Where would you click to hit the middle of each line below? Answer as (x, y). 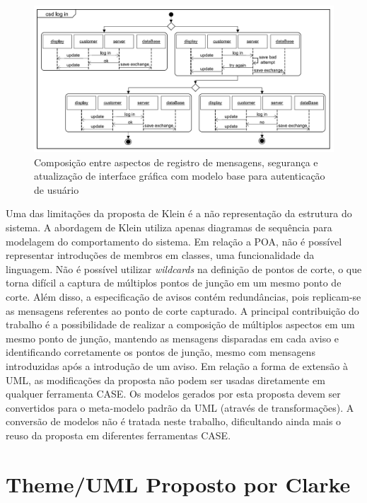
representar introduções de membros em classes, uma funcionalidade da (160, 255)
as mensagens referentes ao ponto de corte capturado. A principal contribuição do (182, 310)
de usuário (57, 189)
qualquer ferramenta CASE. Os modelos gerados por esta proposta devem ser (173, 394)
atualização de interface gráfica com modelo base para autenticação (180, 176)
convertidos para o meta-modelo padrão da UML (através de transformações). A (180, 407)
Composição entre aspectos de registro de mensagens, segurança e (176, 162)
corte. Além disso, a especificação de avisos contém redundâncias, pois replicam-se (183, 296)
